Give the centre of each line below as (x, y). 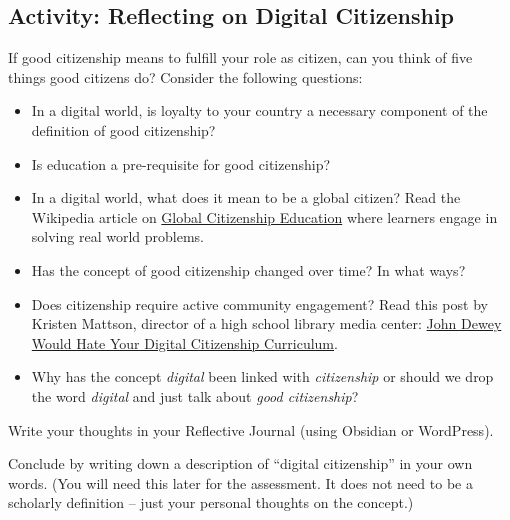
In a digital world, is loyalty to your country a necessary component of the (259, 110)
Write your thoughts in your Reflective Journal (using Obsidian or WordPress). (251, 429)
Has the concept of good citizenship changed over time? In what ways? (248, 269)
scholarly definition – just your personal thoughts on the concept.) (211, 502)
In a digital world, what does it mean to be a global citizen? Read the (246, 197)
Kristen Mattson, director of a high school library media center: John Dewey (266, 323)
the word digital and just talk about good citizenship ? (195, 395)
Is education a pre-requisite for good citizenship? (181, 163)
